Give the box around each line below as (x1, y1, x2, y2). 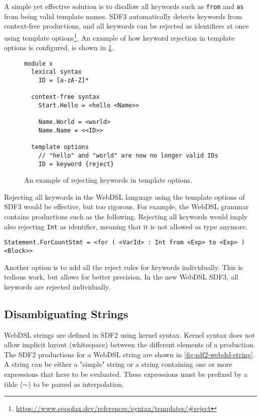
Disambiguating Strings (4, 306, 128, 321)
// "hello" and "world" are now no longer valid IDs (38, 152, 218, 159)
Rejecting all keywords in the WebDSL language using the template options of (4, 191, 245, 202)
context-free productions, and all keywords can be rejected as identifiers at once (4, 21, 249, 31)
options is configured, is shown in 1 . (4, 42, 114, 53)
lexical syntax (31, 68, 82, 76)
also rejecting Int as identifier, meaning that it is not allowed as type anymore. (4, 221, 248, 231)
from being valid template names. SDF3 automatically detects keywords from (4, 11, 242, 21)
